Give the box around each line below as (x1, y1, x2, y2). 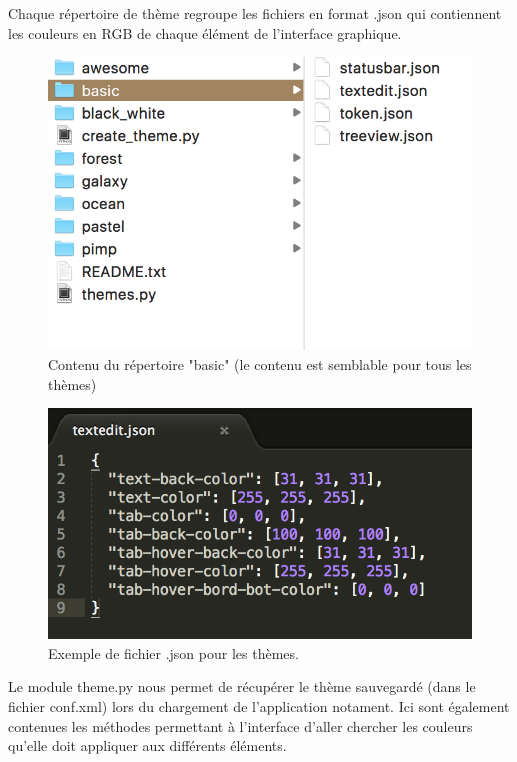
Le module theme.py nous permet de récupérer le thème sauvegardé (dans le (8, 676, 476, 697)
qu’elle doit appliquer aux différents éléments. (8, 735, 287, 756)
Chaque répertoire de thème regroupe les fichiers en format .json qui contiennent (8, 3, 502, 23)
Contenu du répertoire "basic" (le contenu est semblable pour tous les (48, 353, 472, 374)
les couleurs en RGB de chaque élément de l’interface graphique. (8, 22, 402, 43)
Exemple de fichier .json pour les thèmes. (48, 642, 299, 663)
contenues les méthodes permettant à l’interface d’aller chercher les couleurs (8, 715, 473, 736)
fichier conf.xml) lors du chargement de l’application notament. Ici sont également (8, 695, 510, 716)
